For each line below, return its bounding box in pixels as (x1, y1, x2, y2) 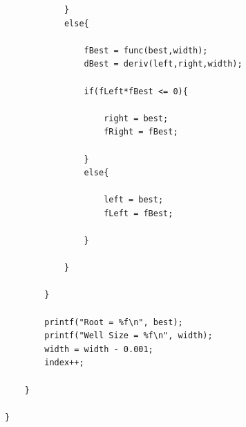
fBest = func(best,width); (84, 45, 208, 55)
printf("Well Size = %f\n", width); (44, 331, 213, 341)
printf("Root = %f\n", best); (44, 317, 183, 327)
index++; (44, 358, 84, 368)
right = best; (104, 113, 169, 123)
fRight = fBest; (104, 127, 178, 137)
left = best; (104, 195, 164, 205)
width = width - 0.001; (44, 344, 153, 354)
